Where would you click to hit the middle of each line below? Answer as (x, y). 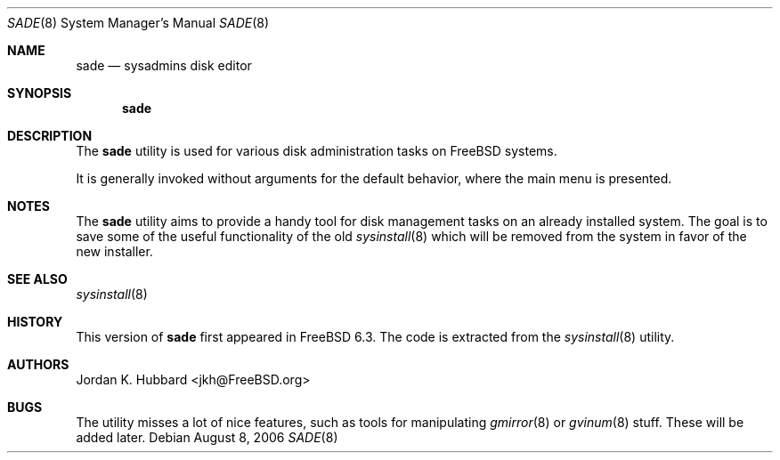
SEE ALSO (37, 279)
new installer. (114, 251)
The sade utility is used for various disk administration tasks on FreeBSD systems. (317, 151)
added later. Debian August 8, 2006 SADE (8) (207, 437)
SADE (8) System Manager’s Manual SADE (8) (138, 23)
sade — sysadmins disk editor (164, 65)
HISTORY (35, 322)
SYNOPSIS (40, 93)
